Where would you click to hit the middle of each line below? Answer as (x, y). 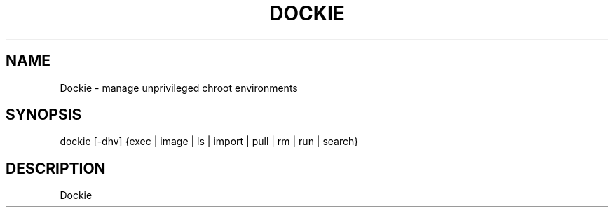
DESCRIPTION (56, 168)
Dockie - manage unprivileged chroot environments (179, 88)
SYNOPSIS (44, 115)
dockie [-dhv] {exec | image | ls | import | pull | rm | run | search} (209, 142)
